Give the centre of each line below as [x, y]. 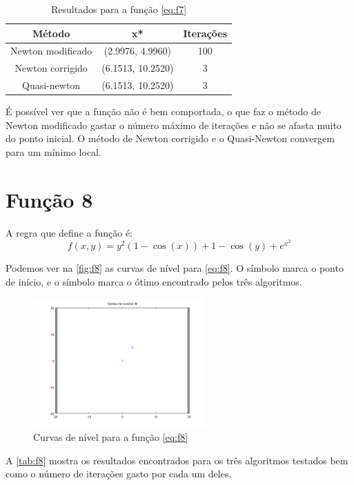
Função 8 [49, 199]
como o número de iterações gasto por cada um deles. [119, 474]
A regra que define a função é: [69, 232]
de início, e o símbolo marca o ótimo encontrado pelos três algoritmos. [154, 281]
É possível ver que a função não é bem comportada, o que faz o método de [163, 111]
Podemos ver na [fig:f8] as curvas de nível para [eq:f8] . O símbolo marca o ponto [175, 267]
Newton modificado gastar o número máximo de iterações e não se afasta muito [174, 125]
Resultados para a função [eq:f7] [119, 9]
